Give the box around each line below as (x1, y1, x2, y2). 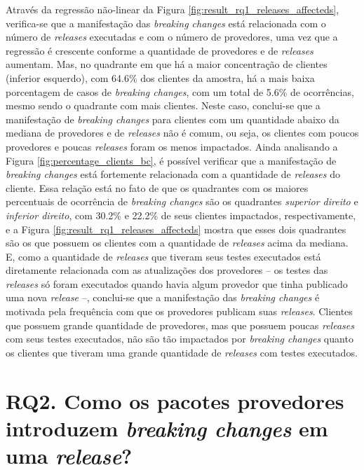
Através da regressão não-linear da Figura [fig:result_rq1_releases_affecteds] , (6, 2, 339, 16)
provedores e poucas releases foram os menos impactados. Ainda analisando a (6, 139, 338, 153)
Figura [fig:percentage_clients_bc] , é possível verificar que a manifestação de (6, 153, 337, 167)
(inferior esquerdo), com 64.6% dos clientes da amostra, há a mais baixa (6, 70, 315, 85)
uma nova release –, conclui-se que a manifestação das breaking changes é (6, 290, 320, 305)
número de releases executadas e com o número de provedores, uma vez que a (6, 29, 338, 44)
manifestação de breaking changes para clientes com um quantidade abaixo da (6, 111, 339, 126)
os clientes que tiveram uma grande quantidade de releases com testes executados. (6, 345, 358, 359)
